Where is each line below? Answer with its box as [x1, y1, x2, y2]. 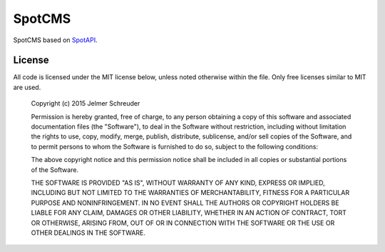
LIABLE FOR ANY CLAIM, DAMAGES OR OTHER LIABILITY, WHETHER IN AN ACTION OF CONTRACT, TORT [31, 208, 347, 217]
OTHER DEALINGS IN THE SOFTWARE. [31, 228, 146, 237]
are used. [13, 83, 41, 91]
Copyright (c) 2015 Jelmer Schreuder [31, 99, 140, 108]
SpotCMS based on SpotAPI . [13, 36, 98, 44]
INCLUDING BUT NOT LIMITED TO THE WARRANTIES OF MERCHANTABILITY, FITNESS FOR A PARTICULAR [31, 188, 349, 197]
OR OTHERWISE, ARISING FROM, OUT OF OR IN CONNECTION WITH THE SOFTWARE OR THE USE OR [31, 218, 335, 227]
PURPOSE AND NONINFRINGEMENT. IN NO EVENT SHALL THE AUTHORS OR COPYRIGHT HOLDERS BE [31, 198, 339, 207]
